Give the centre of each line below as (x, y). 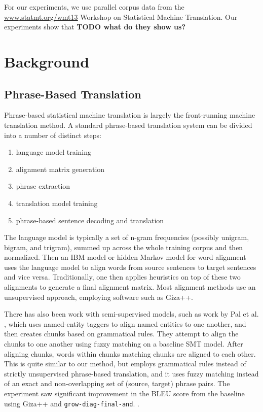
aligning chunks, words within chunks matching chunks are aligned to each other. (130, 353)
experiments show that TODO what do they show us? (95, 27)
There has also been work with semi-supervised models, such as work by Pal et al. (131, 314)
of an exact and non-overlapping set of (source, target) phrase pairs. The (117, 383)
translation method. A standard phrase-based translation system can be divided (128, 125)
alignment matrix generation (60, 169)
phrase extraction (43, 186)
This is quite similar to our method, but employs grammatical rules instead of (125, 364)
